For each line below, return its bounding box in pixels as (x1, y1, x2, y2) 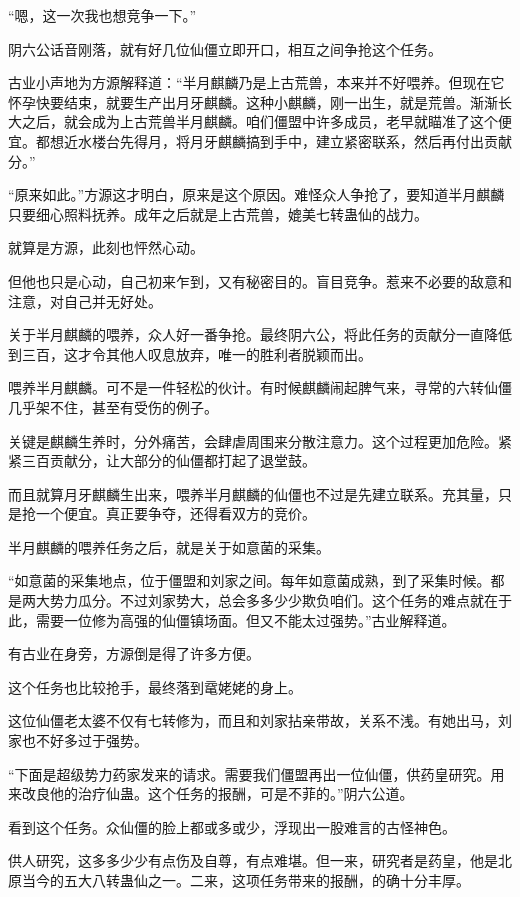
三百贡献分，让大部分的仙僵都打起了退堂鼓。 (21, 450, 316, 471)
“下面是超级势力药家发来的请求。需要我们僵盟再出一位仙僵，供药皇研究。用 (8, 763, 505, 784)
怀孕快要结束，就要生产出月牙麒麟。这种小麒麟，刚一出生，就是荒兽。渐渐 (8, 91, 498, 112)
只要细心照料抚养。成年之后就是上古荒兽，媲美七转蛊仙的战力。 (8, 203, 428, 224)
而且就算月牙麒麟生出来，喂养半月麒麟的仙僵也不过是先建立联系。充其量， (8, 483, 498, 504)
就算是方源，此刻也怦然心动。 (8, 237, 204, 258)
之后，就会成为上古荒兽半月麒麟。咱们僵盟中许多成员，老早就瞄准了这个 (21, 111, 498, 132)
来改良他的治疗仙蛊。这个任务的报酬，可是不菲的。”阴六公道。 (8, 783, 414, 804)
